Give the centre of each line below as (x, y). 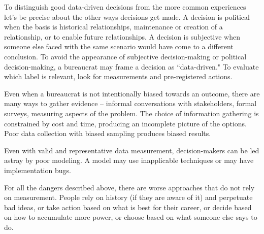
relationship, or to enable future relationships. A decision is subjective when (122, 36)
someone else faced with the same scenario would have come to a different (119, 46)
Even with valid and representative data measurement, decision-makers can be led (132, 150)
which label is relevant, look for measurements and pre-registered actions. (118, 76)
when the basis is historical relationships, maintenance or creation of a (113, 27)
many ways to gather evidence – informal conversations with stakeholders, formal (130, 103)
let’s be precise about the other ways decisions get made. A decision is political (127, 16)
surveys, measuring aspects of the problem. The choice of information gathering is (131, 113)
